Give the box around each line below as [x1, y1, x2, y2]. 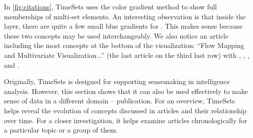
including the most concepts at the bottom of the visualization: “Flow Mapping [4, 40, 244, 50]
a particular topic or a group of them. [4, 125, 118, 135]
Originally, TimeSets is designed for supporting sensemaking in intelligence [4, 76, 230, 87]
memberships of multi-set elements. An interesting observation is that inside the [4, 11, 246, 21]
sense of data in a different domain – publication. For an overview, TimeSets [4, 95, 235, 106]
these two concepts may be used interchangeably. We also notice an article [4, 30, 228, 41]
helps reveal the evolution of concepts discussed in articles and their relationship [4, 105, 247, 115]
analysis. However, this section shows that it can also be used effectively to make [4, 86, 248, 96]
